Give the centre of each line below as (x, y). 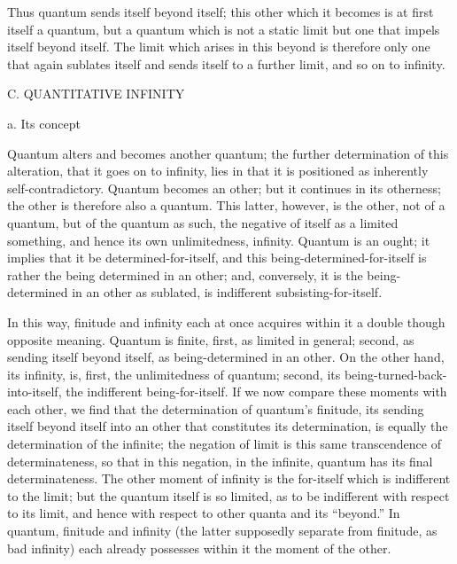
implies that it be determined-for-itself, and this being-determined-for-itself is (217, 258)
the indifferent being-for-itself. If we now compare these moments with (256, 392)
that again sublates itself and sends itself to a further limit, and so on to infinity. (226, 63)
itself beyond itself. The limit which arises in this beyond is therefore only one (219, 47)
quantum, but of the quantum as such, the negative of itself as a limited (203, 222)
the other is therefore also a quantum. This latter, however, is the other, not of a (226, 205)
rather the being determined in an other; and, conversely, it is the (185, 274)
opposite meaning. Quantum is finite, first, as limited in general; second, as (211, 339)
